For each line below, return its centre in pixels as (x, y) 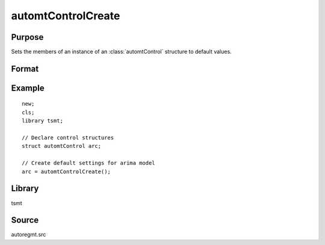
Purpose (27, 37)
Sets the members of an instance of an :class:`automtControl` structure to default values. (121, 52)
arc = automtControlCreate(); (67, 171)
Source (25, 220)
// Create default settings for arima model (89, 163)
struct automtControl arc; (62, 146)
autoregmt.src (29, 235)
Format (25, 68)
